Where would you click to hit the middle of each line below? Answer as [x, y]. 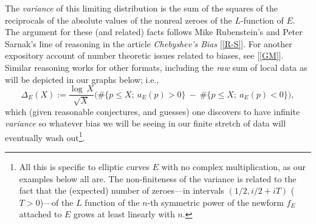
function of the [112, 202]
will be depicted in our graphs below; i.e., [82, 79]
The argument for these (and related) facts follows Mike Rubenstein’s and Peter [154, 32]
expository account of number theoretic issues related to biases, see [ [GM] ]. [144, 55]
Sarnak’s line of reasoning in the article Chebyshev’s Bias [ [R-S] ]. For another [149, 43]
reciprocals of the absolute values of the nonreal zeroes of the [118, 20]
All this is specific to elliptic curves [84, 167]
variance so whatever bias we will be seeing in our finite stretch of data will [146, 123]
